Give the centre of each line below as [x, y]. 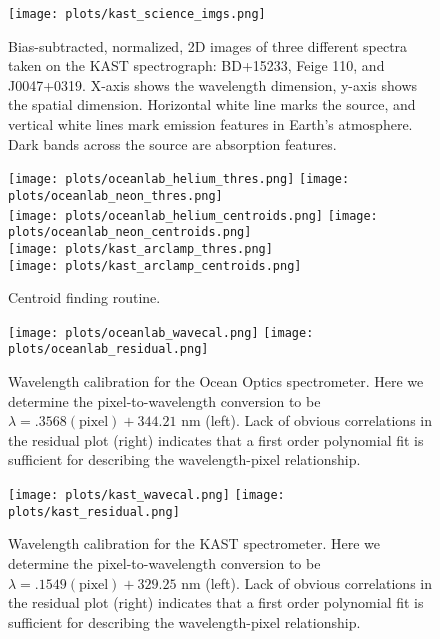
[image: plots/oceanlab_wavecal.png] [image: [161, 332]
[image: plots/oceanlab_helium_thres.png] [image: [179, 179]
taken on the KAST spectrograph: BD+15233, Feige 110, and [196, 65]
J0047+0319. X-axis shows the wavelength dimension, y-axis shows [213, 84]
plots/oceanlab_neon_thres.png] [115, 195]
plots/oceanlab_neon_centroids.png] [130, 232]
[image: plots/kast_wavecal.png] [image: [146, 495]
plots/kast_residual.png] [94, 511]
